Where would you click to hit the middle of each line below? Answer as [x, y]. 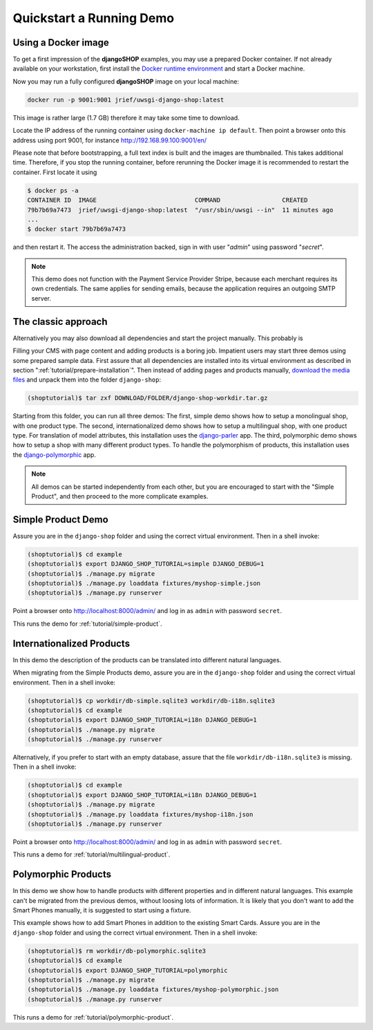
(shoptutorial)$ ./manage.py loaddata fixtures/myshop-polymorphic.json [153, 990]
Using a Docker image [61, 43]
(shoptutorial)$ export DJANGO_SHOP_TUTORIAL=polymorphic [127, 970]
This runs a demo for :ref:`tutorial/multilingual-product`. [92, 854]
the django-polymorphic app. [55, 455]
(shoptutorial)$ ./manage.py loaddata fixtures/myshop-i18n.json [140, 814]
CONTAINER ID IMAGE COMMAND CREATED [168, 200]
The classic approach [60, 321]
